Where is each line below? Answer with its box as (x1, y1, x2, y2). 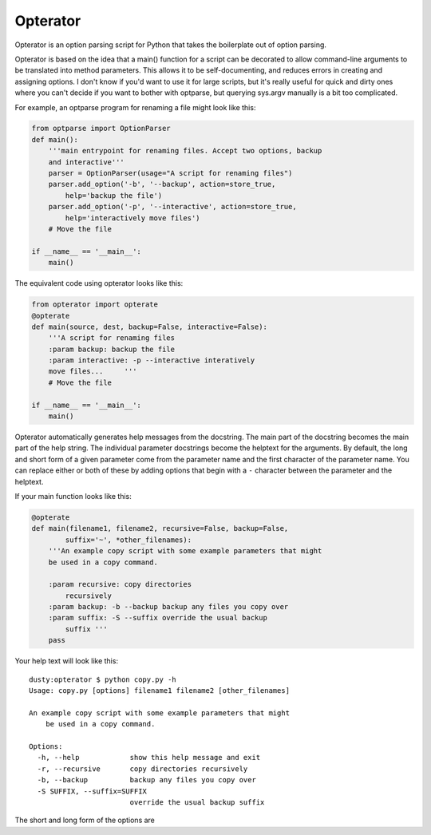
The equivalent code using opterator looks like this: (14, 279, 184, 288)
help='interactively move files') (65, 213, 200, 223)
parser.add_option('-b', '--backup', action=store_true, (48, 180, 276, 189)
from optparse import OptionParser (31, 124, 171, 133)
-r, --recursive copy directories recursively (37, 764, 248, 774)
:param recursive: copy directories (48, 580, 192, 589)
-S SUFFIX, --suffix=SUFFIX (37, 786, 148, 796)
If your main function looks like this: (14, 491, 132, 501)
